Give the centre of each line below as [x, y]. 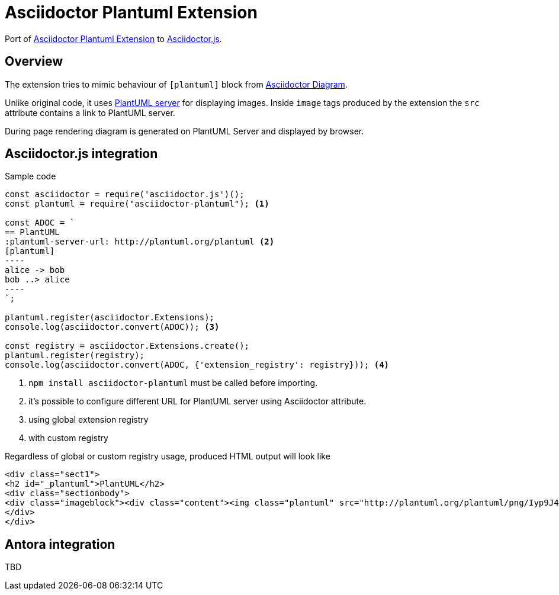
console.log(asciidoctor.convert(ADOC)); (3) [112, 327]
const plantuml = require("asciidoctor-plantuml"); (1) [137, 204]
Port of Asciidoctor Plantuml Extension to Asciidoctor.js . [113, 38]
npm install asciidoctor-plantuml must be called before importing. [173, 383]
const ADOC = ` [40, 223]
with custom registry [68, 438]
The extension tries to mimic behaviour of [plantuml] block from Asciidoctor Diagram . [176, 84]
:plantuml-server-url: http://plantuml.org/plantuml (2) [140, 242]
